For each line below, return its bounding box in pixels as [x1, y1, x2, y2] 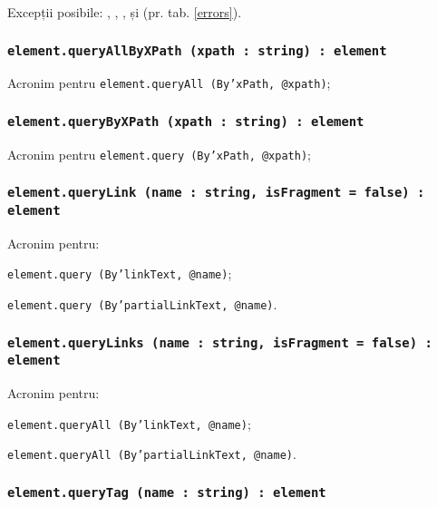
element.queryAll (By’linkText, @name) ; [7, 414, 251, 433]
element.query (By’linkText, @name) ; [7, 264, 232, 283]
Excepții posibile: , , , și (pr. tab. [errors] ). [7, 3, 242, 21]
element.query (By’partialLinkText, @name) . [7, 294, 277, 313]
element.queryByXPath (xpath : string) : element [7, 113, 364, 129]
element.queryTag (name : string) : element [7, 484, 326, 500]
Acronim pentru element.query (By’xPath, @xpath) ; [7, 144, 311, 163]
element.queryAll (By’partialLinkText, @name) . [7, 444, 296, 463]
